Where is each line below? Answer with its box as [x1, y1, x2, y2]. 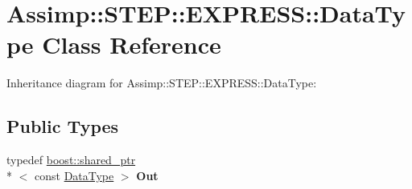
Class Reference [42, 28, 221, 61]
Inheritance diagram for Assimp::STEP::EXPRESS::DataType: [6, 74, 317, 91]
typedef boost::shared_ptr [6, 151, 136, 168]
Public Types [6, 114, 119, 139]
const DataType [34, 167, 114, 183]
